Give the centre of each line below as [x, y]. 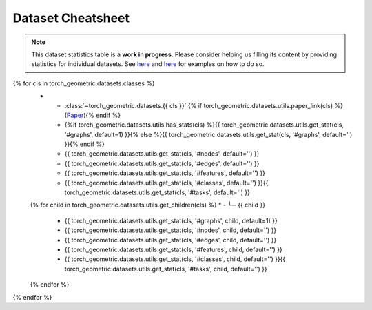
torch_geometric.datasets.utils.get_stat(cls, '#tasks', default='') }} [157, 192]
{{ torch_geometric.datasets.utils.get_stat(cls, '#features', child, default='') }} [173, 249]
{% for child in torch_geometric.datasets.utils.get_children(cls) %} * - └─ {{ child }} [147, 205]
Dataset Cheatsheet [71, 18]
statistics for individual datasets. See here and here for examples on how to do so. [148, 64]
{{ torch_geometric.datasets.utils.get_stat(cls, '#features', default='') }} [165, 173]
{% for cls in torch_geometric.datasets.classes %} [84, 83]
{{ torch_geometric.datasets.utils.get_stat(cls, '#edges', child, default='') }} [170, 240]
